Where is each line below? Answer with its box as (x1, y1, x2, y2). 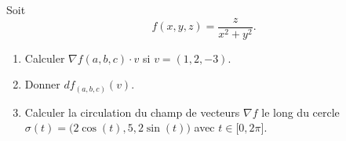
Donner (24, 76, 60, 92)
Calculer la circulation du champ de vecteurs (24, 103, 240, 120)
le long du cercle (261, 103, 340, 120)
